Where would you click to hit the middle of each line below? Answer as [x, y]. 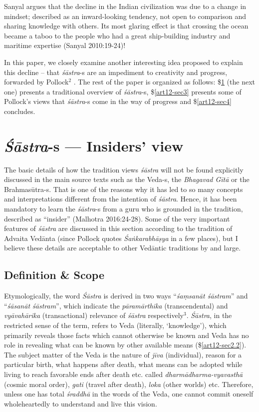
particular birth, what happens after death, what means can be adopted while [123, 364]
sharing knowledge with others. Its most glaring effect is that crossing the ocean [126, 26]
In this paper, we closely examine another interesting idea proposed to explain [124, 62]
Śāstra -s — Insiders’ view [94, 145]
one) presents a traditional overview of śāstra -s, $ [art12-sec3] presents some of [123, 91]
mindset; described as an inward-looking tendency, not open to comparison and [125, 16]
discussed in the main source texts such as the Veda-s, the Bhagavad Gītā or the [127, 179]
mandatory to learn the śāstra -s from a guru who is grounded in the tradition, [124, 209]
